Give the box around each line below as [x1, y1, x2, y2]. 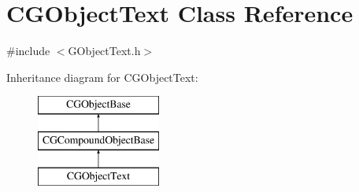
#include [6, 42, 50, 59]
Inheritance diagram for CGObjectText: [6, 68, 198, 85]
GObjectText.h [68, 42, 141, 59]
